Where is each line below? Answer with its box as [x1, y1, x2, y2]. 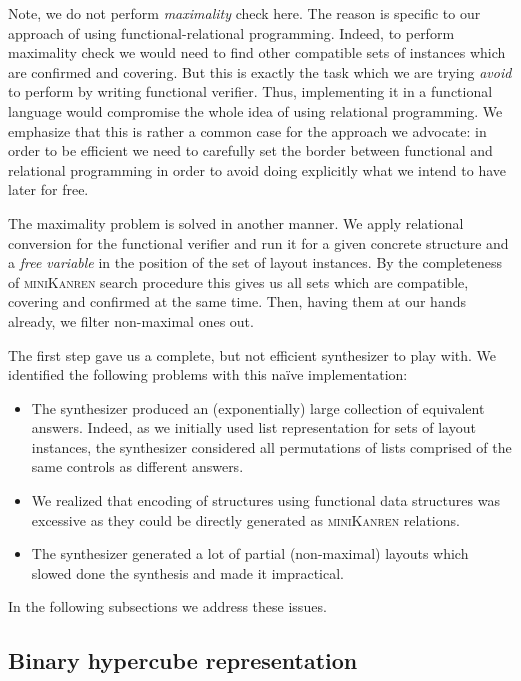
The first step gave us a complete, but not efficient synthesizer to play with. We [8, 344, 497, 365]
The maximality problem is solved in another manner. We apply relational [8, 212, 464, 233]
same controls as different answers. [31, 456, 244, 477]
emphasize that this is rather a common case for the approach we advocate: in [8, 120, 487, 141]
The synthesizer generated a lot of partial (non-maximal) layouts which [31, 543, 469, 564]
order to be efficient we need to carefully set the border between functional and [8, 140, 493, 161]
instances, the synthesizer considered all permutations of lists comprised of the [31, 436, 512, 457]
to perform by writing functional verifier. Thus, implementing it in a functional [8, 81, 493, 102]
